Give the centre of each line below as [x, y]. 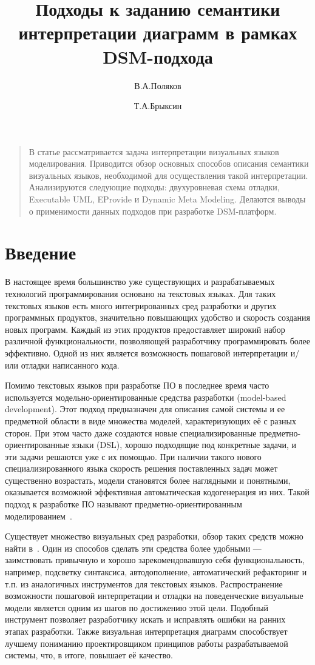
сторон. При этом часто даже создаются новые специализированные [131, 433]
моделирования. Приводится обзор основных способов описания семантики [169, 163]
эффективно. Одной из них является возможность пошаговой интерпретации [147, 353]
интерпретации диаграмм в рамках [158, 32]
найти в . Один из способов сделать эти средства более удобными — [133, 548]
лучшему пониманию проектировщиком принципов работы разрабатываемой [147, 643]
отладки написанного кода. [70, 365]
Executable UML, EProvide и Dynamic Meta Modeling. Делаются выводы [167, 199]
